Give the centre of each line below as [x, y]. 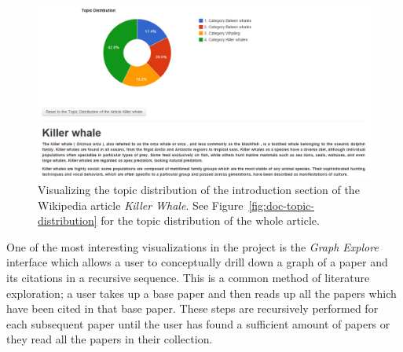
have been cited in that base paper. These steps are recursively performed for [192, 308]
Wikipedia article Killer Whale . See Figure [141, 205]
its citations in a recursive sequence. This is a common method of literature [188, 278]
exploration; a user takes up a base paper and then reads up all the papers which [201, 293]
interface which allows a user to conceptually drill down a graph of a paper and [197, 262]
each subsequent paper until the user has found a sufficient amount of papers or [198, 323]
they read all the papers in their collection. [110, 339]
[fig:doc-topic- [281, 205]
